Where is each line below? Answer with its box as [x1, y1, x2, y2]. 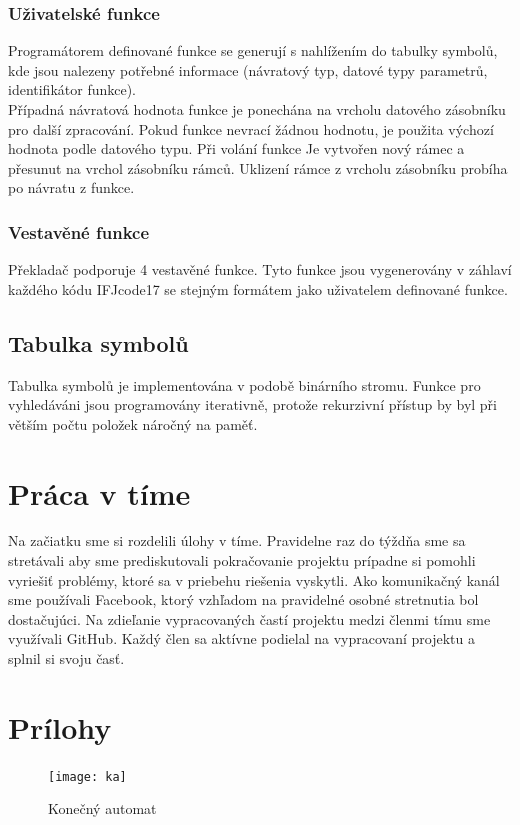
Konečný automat [48, 798, 157, 819]
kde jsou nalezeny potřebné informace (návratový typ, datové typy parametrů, [8, 59, 488, 80]
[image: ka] [48, 769, 127, 784]
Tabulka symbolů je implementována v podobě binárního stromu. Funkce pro [8, 374, 481, 395]
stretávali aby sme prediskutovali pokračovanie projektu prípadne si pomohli [8, 550, 476, 571]
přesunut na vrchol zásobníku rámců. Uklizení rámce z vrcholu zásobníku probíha [8, 157, 508, 178]
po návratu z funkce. [8, 177, 135, 198]
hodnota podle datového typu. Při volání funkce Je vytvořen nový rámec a [8, 138, 465, 159]
